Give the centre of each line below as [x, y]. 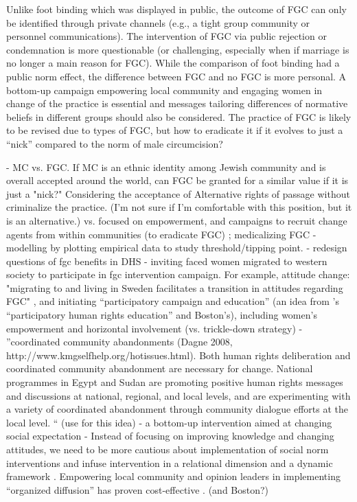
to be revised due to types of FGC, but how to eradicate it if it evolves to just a [175, 130]
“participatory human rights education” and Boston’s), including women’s [162, 315]
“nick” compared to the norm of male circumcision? [115, 143]
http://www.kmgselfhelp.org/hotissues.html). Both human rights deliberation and [178, 355]
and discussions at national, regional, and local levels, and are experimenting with [178, 395]
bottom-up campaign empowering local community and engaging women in [164, 90]
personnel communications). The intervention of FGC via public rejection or [166, 36]
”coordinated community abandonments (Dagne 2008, [119, 342]
